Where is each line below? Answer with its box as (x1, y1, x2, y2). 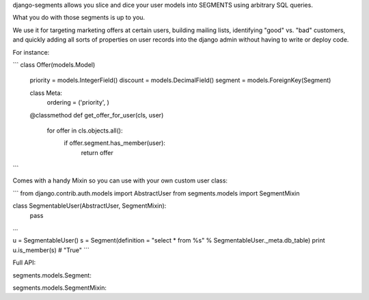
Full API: (12, 258, 36, 267)
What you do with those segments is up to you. (12, 14, 146, 22)
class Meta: (29, 89, 63, 97)
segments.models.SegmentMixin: (12, 284, 107, 292)
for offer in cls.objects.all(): (46, 126, 123, 135)
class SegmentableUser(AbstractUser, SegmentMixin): (12, 202, 167, 210)
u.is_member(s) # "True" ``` (12, 246, 90, 254)
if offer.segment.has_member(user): (64, 139, 165, 147)
